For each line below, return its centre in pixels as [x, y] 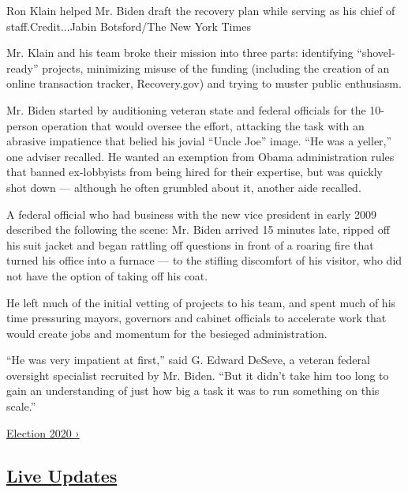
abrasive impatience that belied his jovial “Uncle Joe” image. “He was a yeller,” [199, 141]
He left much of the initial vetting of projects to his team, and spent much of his [201, 302]
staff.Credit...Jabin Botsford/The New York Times [129, 26]
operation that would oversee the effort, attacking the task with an [203, 125]
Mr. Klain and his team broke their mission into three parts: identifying [180, 53]
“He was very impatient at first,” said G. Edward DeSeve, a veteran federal [188, 360]
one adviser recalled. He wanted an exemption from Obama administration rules [200, 156]
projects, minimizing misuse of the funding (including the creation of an [216, 68]
